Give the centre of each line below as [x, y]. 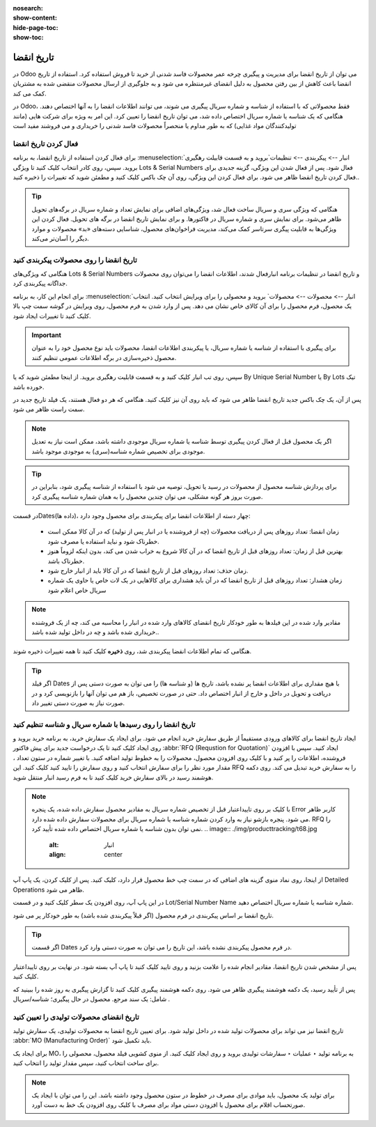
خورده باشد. [29, 387]
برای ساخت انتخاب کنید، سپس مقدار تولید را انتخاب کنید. [86, 1063]
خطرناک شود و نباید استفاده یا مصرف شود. [103, 541]
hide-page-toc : [36, 27]
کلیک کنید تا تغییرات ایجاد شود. [52, 316]
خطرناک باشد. [66, 561]
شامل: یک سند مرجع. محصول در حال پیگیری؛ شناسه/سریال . [92, 999]
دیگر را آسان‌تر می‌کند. [61, 238]
